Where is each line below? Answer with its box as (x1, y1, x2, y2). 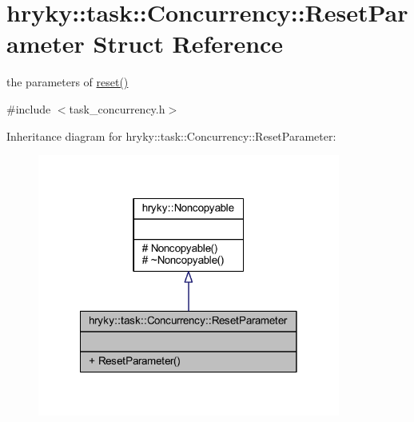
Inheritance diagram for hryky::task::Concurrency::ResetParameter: (6, 127, 336, 144)
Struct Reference (93, 27, 284, 60)
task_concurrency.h (69, 100, 165, 117)
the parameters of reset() (6, 74, 129, 90)
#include (6, 100, 51, 117)
